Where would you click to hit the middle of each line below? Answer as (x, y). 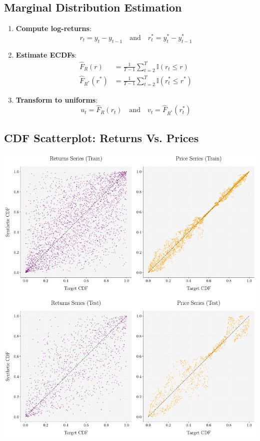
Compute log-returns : (53, 28)
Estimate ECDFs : (46, 54)
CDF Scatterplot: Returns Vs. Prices (101, 137)
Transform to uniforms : (57, 99)
